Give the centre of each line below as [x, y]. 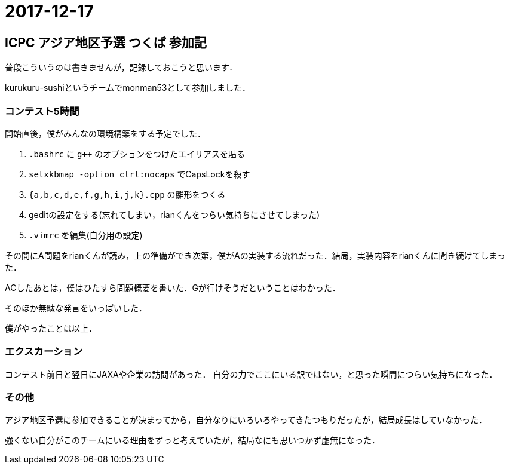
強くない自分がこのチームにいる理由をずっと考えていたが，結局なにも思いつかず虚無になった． [193, 440]
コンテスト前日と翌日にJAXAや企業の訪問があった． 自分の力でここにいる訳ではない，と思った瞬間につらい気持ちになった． [251, 374]
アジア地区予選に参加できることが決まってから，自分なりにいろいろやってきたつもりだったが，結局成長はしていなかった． [246, 420]
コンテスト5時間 [42, 111]
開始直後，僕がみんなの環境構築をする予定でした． [105, 133]
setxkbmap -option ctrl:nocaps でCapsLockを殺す [139, 174]
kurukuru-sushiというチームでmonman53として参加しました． [128, 88]
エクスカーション [44, 352]
